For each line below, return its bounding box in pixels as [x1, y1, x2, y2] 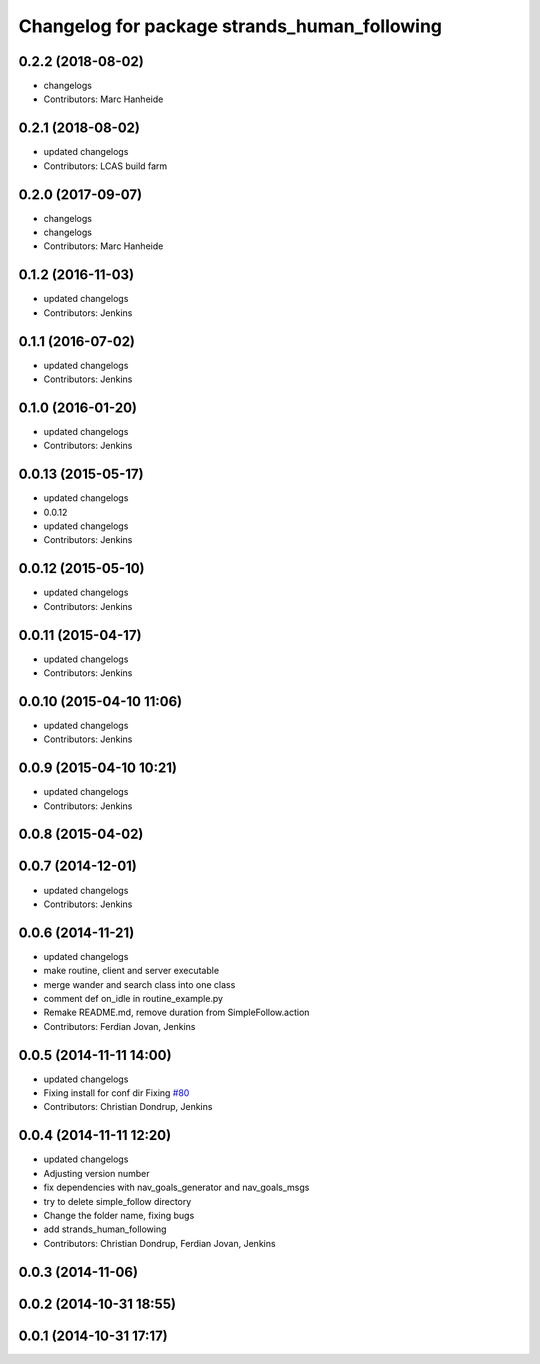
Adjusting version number [43, 1167, 150, 1179]
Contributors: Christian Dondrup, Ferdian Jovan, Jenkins [43, 1237, 276, 1249]
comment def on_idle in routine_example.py [43, 992, 224, 1004]
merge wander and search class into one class [43, 978, 236, 990]
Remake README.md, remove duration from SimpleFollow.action [43, 1006, 310, 1019]
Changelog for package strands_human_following [18, 15, 443, 37]
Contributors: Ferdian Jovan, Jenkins [43, 1020, 196, 1032]
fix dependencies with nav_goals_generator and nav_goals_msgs [43, 1181, 310, 1194]
